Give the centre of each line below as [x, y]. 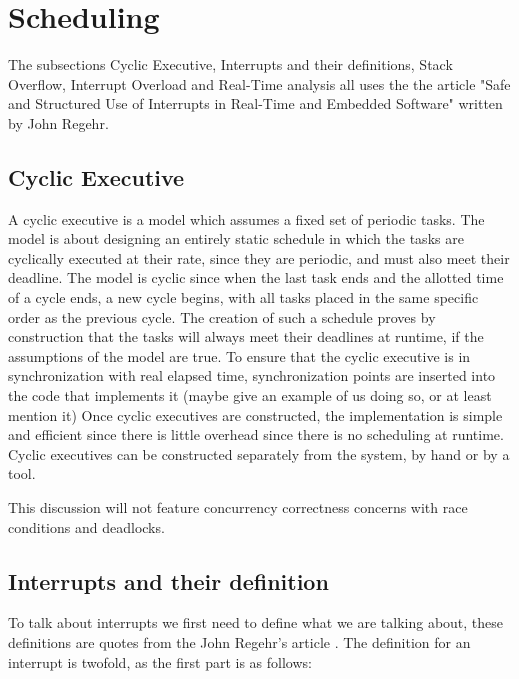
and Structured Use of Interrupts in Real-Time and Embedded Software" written [255, 103]
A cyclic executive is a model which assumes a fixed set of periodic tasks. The [246, 218]
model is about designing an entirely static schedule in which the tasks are [236, 238]
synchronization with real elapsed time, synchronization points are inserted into [252, 375]
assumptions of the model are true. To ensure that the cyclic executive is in [239, 355]
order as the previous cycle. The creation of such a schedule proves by [222, 316]
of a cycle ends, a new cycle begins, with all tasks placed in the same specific [243, 297]
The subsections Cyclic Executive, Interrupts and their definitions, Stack [230, 64]
